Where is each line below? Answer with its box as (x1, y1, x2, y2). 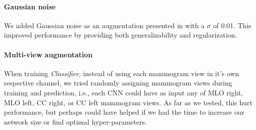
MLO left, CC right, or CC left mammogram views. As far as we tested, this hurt (4, 97, 253, 107)
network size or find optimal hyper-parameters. (4, 116, 147, 127)
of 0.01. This (213, 20, 252, 30)
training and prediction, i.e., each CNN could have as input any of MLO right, (4, 87, 243, 97)
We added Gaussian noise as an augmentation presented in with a (4, 20, 205, 30)
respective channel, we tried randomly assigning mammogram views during (4, 78, 232, 88)
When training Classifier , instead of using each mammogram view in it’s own (4, 68, 239, 78)
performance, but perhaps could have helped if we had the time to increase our (4, 107, 245, 117)
